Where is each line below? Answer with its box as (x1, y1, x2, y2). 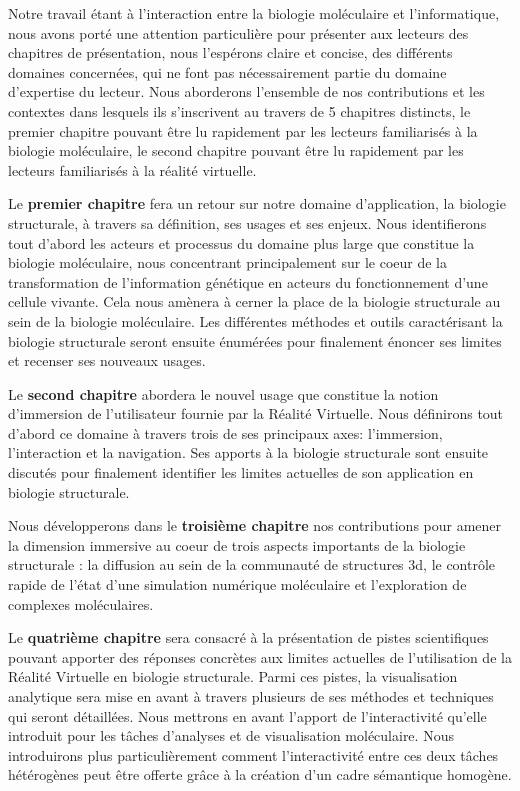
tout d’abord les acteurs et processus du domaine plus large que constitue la (8, 232, 475, 253)
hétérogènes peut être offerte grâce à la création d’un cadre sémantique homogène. (8, 764, 512, 785)
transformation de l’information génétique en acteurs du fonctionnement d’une (8, 271, 488, 292)
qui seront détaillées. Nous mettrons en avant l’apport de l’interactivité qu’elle (8, 705, 487, 726)
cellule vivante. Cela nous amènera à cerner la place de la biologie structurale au (8, 291, 501, 312)
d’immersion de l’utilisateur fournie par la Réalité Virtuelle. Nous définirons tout (8, 403, 504, 424)
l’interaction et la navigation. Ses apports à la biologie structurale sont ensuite (8, 442, 489, 463)
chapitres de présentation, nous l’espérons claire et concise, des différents (8, 42, 453, 63)
